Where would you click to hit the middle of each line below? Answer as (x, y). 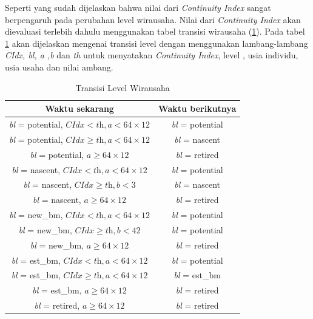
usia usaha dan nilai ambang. (59, 67)
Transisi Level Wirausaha (123, 87)
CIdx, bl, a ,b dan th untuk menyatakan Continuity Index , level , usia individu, (152, 55)
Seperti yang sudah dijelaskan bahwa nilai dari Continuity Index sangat (138, 7)
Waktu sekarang (79, 108)
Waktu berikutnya (197, 108)
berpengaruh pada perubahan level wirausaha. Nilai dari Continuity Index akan (153, 19)
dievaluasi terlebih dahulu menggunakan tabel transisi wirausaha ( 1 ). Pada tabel (155, 31)
